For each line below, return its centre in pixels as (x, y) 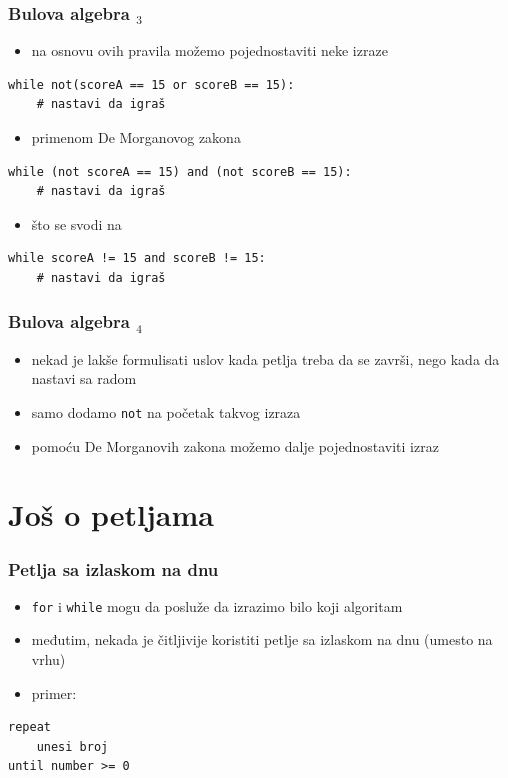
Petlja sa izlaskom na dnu (113, 568)
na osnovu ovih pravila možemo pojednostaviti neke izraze (209, 50)
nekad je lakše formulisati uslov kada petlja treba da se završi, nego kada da (265, 358)
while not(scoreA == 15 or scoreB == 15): (151, 84)
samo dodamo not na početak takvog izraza (166, 411)
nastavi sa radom (84, 378)
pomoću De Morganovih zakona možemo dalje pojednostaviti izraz (235, 445)
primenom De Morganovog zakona (136, 137)
